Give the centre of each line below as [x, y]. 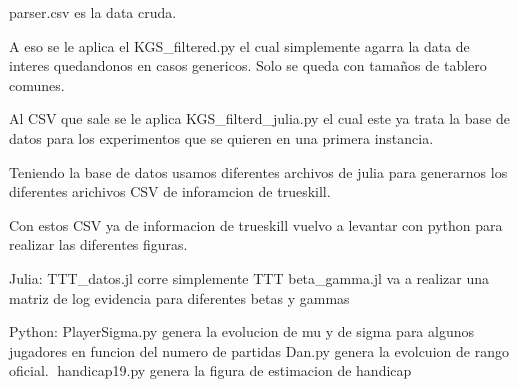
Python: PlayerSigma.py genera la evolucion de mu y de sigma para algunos [242, 331]
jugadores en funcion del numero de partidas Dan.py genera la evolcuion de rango [259, 350]
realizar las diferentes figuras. [98, 244]
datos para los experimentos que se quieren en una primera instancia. [221, 137]
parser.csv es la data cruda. [93, 12]
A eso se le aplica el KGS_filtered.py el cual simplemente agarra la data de [239, 45]
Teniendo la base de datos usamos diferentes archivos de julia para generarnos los [258, 171]
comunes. [37, 84]
